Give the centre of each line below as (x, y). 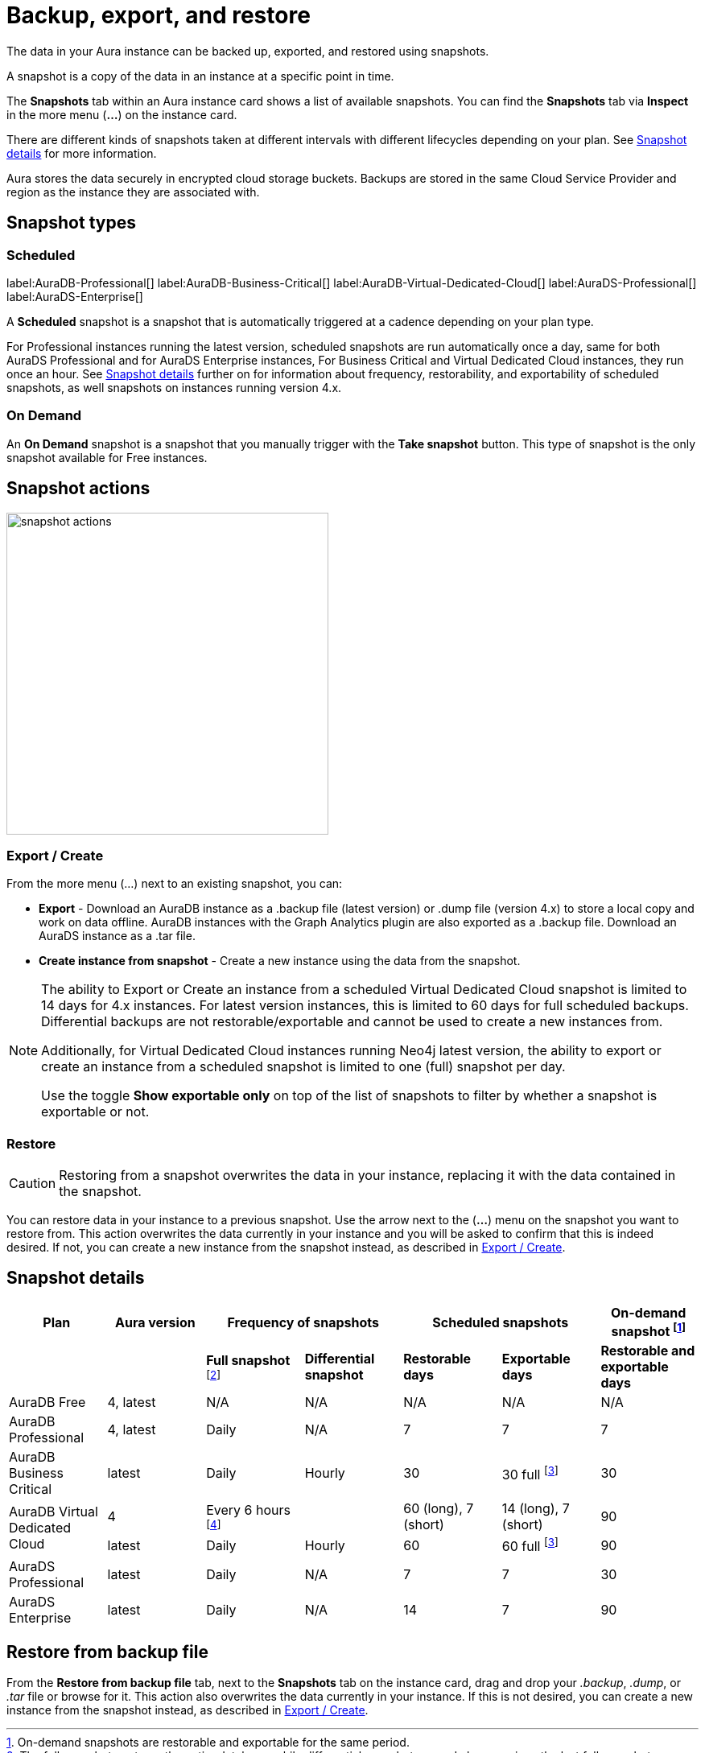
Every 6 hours (248, 1510)
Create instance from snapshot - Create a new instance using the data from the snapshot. (280, 961)
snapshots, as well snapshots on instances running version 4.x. (174, 387)
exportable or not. (95, 1112)
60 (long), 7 (439, 1509)
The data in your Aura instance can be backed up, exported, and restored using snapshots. (248, 51)
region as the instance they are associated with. (133, 192)
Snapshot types (71, 223)
